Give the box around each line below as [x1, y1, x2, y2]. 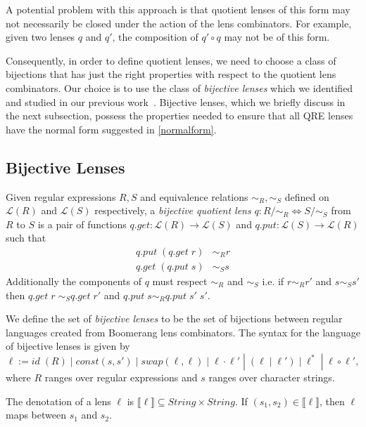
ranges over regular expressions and [44, 369, 198, 384]
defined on [284, 189, 329, 204]
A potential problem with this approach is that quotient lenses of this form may [6, 2, 351, 16]
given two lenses [6, 29, 75, 44]
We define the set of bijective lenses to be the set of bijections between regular [6, 311, 343, 326]
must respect [152, 273, 208, 288]
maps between [6, 407, 67, 422]
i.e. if [262, 273, 284, 288]
